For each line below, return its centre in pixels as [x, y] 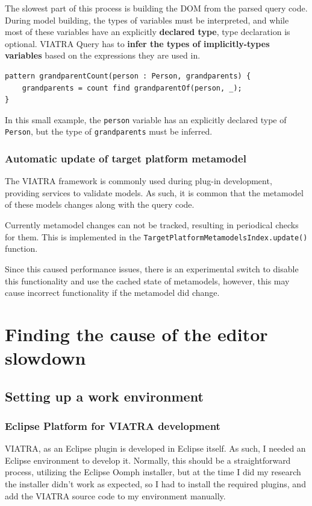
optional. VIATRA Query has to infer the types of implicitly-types [137, 43]
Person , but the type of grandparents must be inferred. [109, 131]
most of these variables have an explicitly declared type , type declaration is [148, 32]
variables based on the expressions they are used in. [103, 55]
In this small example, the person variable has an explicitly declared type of [146, 119]
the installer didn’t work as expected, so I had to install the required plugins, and [155, 484]
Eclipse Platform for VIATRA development [113, 425]
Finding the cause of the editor [136, 334]
